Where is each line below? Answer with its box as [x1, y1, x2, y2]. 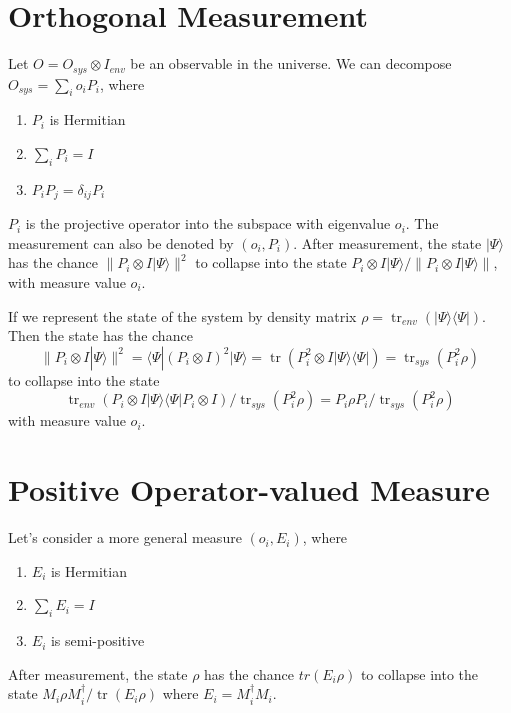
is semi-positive [50, 630, 145, 651]
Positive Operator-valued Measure [8, 469, 490, 510]
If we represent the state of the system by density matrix [8, 305, 357, 326]
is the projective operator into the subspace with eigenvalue [25, 213, 391, 234]
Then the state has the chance [8, 325, 193, 346]
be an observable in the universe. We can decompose [130, 53, 452, 74]
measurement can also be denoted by [8, 232, 234, 253]
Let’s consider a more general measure [8, 527, 242, 548]
